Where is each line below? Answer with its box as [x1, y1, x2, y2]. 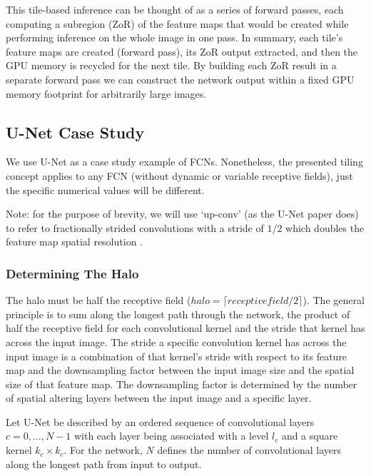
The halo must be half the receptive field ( [6, 293, 191, 308]
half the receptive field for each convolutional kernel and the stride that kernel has [6, 320, 365, 335]
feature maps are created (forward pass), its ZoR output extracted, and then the [6, 44, 358, 59]
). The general [303, 293, 365, 308]
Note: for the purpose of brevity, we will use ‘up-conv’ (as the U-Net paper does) [6, 206, 359, 221]
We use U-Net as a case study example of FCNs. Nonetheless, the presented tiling [6, 154, 363, 169]
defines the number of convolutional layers [157, 442, 342, 457]
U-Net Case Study [6, 121, 145, 143]
